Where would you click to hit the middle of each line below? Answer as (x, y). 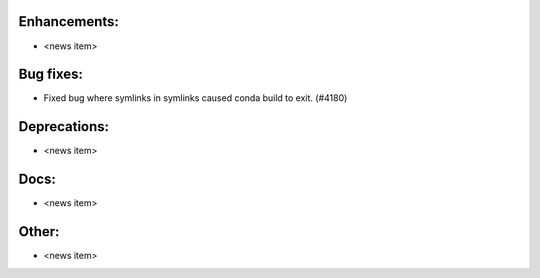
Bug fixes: (51, 74)
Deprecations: (64, 126)
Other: (39, 231)
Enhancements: (69, 21)
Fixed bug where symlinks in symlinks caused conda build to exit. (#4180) (195, 98)
